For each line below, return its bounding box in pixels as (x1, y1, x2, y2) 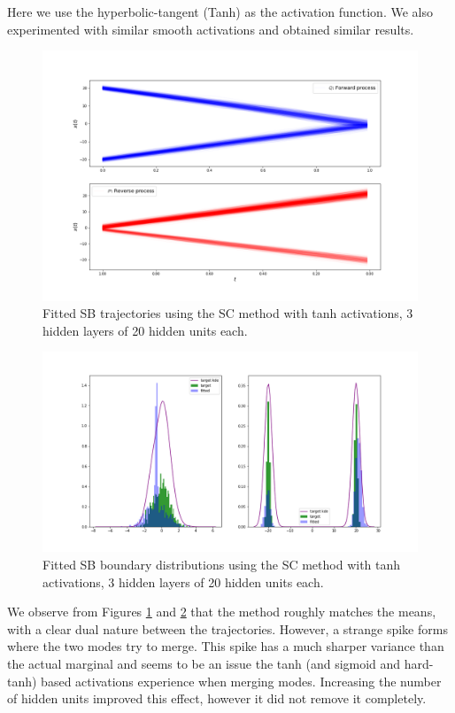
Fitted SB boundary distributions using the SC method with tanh (42, 555, 401, 574)
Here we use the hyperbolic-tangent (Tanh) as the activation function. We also (7, 3, 433, 20)
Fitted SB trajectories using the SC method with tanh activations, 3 (42, 304, 413, 322)
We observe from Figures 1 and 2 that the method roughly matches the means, (7, 602, 436, 621)
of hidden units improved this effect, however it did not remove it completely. (7, 689, 427, 708)
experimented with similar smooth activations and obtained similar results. (7, 19, 414, 38)
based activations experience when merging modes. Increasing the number (41, 671, 442, 690)
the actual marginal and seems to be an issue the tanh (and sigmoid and (7, 655, 401, 672)
